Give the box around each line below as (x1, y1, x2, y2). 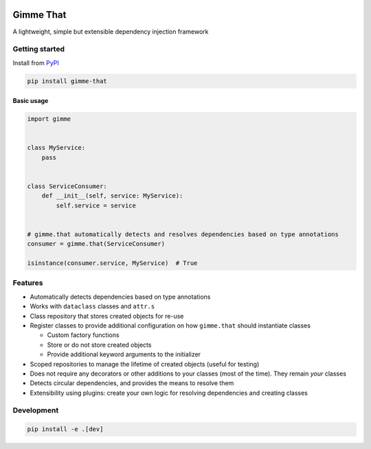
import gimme (27, 115, 71, 123)
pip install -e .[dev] (27, 426, 104, 433)
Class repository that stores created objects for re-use (30, 312, 184, 320)
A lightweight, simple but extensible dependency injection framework (12, 27, 209, 36)
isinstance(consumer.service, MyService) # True (27, 260, 198, 267)
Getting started (12, 45, 65, 54)
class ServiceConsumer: (27, 182, 108, 190)
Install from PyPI (12, 58, 60, 67)
